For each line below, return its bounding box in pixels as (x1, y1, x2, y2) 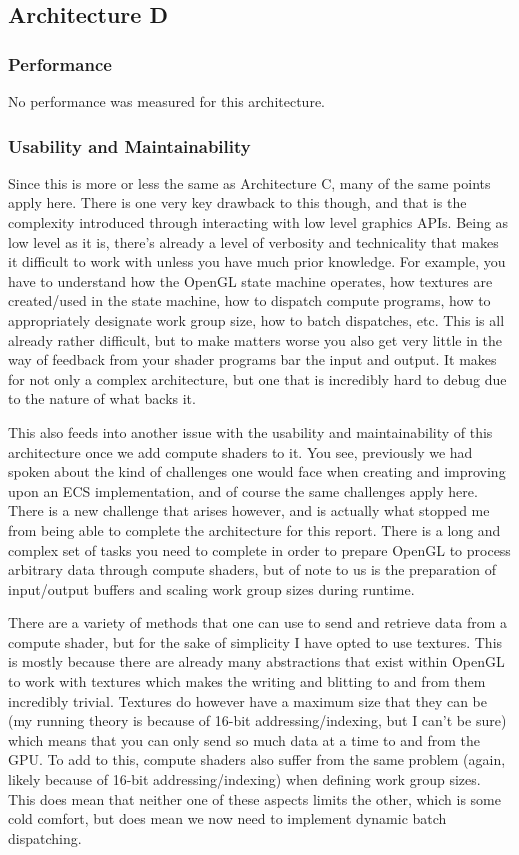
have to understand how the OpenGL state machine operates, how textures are (8, 270, 493, 291)
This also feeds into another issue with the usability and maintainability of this (8, 421, 493, 442)
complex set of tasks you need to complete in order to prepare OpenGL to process (8, 539, 511, 560)
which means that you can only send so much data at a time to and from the (8, 729, 480, 750)
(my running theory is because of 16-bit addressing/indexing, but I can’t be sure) (8, 710, 507, 731)
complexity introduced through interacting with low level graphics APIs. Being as (8, 212, 509, 232)
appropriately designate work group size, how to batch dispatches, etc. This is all (8, 309, 505, 330)
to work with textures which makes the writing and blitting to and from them (8, 671, 486, 692)
